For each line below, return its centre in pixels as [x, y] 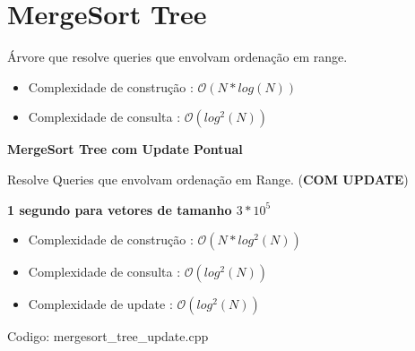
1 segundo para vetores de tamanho [120, 209]
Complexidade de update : [100, 304]
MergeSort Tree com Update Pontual [125, 149]
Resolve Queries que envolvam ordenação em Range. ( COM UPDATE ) [208, 179]
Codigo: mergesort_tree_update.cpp [108, 336]
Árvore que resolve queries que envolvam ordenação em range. [177, 57]
